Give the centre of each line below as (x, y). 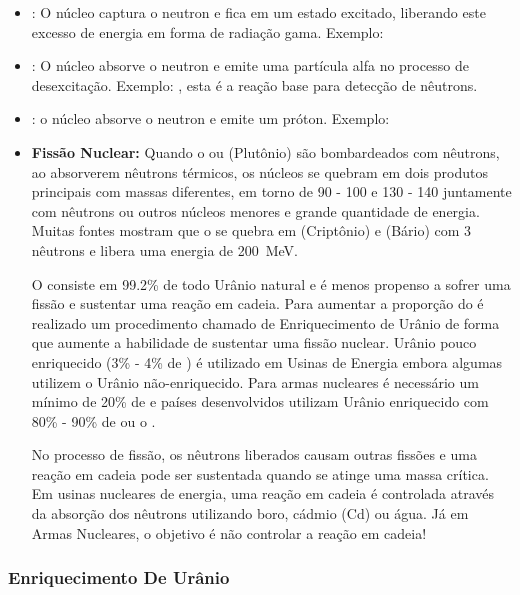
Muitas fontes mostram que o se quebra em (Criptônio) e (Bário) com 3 (251, 230)
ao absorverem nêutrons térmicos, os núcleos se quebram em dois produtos (259, 171)
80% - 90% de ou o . (93, 420)
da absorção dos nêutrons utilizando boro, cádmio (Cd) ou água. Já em (250, 513)
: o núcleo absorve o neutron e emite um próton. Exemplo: (210, 118)
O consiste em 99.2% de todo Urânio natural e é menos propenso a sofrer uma (271, 283)
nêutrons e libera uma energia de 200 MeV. (164, 249)
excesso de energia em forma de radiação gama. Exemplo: (207, 31)
